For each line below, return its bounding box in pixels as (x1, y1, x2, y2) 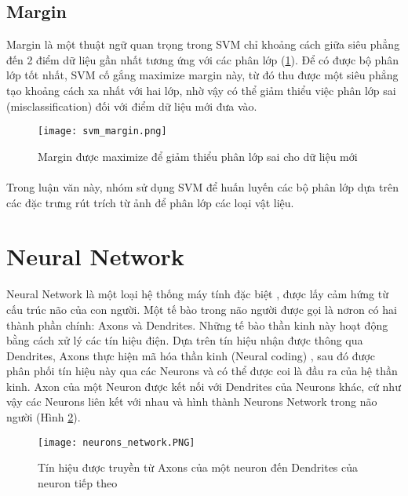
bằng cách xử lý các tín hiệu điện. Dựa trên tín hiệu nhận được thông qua (6, 332, 363, 348)
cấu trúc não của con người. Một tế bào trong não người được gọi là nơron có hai (6, 301, 397, 317)
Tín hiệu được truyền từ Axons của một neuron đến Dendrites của (38, 459, 359, 476)
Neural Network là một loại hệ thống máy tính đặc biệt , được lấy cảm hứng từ (6, 286, 388, 302)
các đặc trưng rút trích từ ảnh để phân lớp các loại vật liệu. (6, 194, 294, 210)
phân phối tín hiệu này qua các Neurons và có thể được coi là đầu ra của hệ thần (6, 363, 398, 379)
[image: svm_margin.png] (38, 126, 167, 137)
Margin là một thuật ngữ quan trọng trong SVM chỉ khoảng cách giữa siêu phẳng (6, 36, 400, 53)
